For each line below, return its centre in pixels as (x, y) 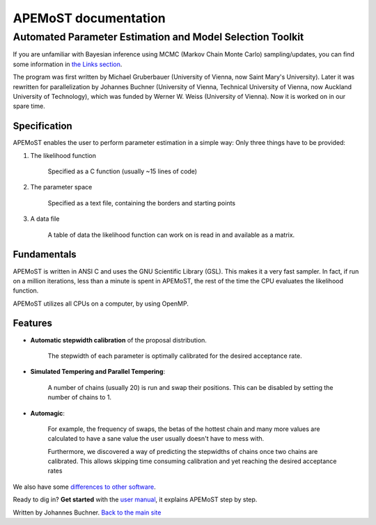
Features (32, 323)
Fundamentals (45, 254)
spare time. (29, 106)
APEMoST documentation (89, 18)
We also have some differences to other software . (84, 487)
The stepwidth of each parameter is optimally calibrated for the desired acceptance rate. (175, 356)
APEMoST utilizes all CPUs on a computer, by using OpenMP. (101, 304)
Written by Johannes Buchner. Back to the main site (87, 512)
